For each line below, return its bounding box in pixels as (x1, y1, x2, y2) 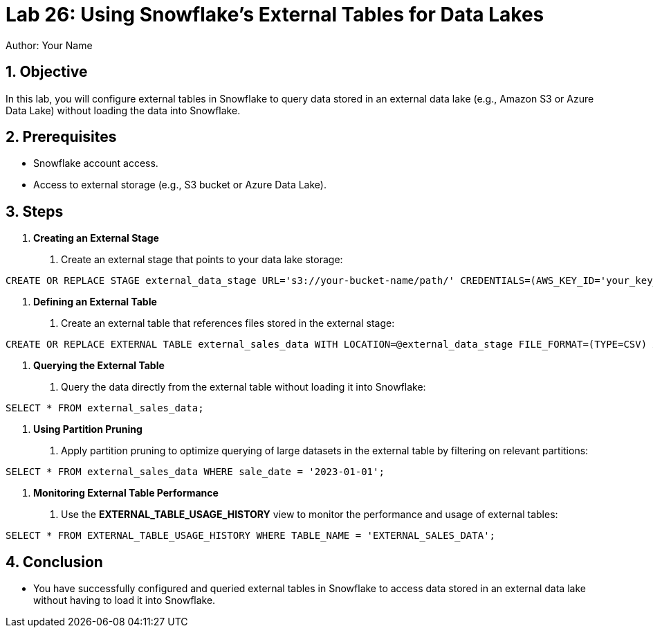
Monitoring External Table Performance (33, 487, 219, 499)
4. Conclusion (6, 553, 103, 571)
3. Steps (6, 202, 64, 220)
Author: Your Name (6, 39, 93, 51)
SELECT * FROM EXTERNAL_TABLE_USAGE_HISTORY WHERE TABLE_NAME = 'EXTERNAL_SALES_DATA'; (6, 530, 496, 542)
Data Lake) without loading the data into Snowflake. (6, 104, 241, 116)
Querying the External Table (33, 359, 165, 372)
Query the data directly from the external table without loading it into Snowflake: (61, 381, 426, 393)
